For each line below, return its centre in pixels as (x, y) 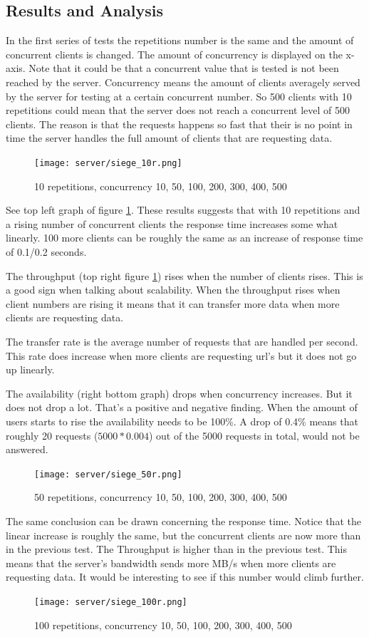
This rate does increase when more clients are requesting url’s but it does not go (181, 355)
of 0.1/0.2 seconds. (46, 251)
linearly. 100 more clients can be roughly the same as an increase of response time (184, 238)
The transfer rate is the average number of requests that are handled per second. (182, 341)
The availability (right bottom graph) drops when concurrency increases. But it (179, 393)
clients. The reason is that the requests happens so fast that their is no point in (179, 124)
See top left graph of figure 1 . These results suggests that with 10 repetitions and (183, 210)
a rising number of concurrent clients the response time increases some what (172, 223)
